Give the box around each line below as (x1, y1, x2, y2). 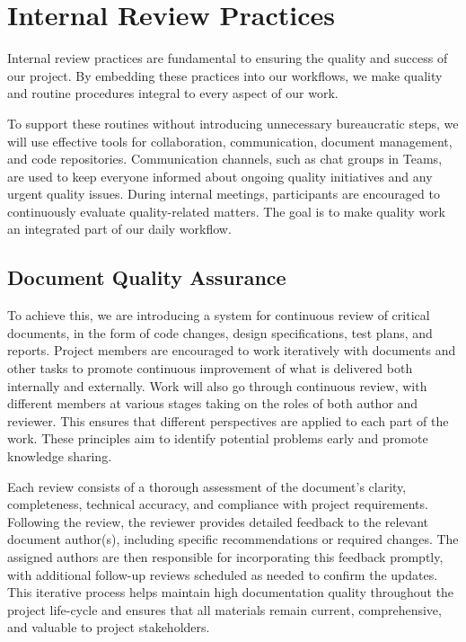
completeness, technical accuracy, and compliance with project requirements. (7, 495, 428, 513)
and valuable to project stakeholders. (7, 618, 210, 637)
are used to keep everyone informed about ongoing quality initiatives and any (7, 166, 433, 185)
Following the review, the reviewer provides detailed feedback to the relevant (7, 512, 429, 531)
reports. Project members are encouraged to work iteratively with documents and (7, 341, 456, 360)
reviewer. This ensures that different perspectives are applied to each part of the (7, 411, 449, 430)
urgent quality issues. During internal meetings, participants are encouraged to (7, 184, 440, 203)
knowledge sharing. (7, 447, 112, 466)
